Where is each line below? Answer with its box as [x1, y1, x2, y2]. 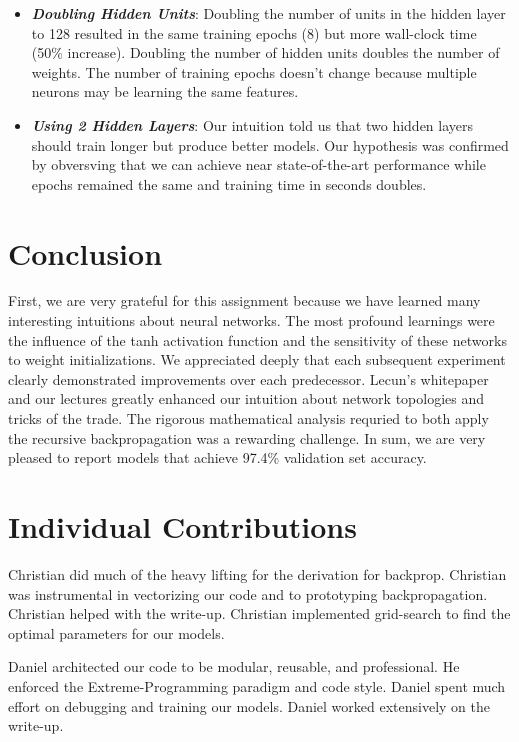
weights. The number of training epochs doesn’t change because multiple [31, 61, 477, 82]
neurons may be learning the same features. [31, 81, 299, 102]
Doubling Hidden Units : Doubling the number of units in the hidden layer [31, 3, 506, 23]
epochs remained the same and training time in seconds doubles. [31, 173, 427, 194]
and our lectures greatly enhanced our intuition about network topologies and [8, 388, 485, 409]
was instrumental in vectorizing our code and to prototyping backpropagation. [8, 583, 488, 604]
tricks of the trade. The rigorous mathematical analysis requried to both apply [8, 408, 489, 429]
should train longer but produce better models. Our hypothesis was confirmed [31, 134, 509, 155]
